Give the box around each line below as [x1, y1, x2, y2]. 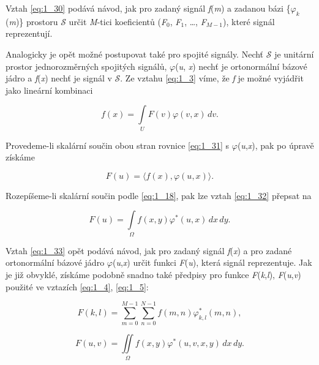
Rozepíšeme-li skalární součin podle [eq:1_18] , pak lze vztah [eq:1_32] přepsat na [6, 189, 312, 201]
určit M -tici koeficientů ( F [69, 15, 167, 28]
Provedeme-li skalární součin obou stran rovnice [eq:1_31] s [6, 138, 230, 151]
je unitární [274, 47, 314, 60]
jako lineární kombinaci [6, 83, 93, 96]
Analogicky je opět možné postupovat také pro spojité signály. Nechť [6, 47, 264, 60]
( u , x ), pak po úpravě [237, 138, 314, 151]
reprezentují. [6, 27, 53, 40]
